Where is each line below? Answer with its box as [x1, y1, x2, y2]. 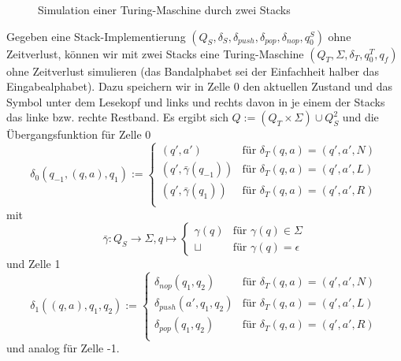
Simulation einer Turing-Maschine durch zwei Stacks [38, 2, 291, 17]
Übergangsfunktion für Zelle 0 [6, 126, 151, 143]
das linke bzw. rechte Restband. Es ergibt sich [6, 109, 228, 125]
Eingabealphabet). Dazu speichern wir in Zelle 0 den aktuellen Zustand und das [6, 78, 392, 95]
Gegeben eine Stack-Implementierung [6, 28, 186, 44]
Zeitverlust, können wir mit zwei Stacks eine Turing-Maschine [6, 45, 304, 61]
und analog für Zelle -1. [6, 340, 120, 356]
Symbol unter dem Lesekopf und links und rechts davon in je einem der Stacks [6, 93, 385, 110]
